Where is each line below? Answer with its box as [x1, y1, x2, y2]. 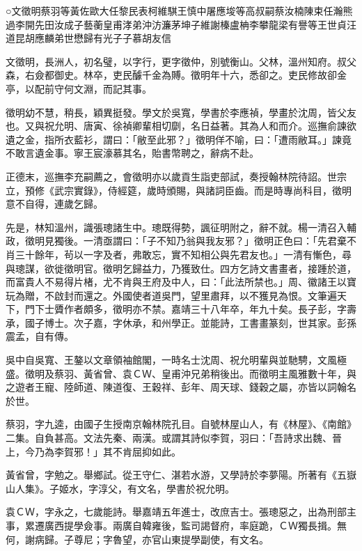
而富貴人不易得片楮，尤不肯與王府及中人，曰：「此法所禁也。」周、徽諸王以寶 [6, 274, 356, 289]
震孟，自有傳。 [6, 329, 74, 343]
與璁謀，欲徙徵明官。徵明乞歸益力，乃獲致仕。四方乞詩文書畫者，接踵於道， [6, 261, 356, 275]
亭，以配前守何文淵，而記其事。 [6, 81, 152, 95]
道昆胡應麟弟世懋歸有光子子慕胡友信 [6, 31, 171, 45]
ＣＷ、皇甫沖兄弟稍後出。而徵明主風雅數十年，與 [132, 366, 356, 380]
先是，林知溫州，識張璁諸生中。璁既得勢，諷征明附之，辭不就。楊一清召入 [6, 219, 347, 234]
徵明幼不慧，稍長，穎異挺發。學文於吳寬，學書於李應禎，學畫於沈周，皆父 [6, 104, 347, 119]
